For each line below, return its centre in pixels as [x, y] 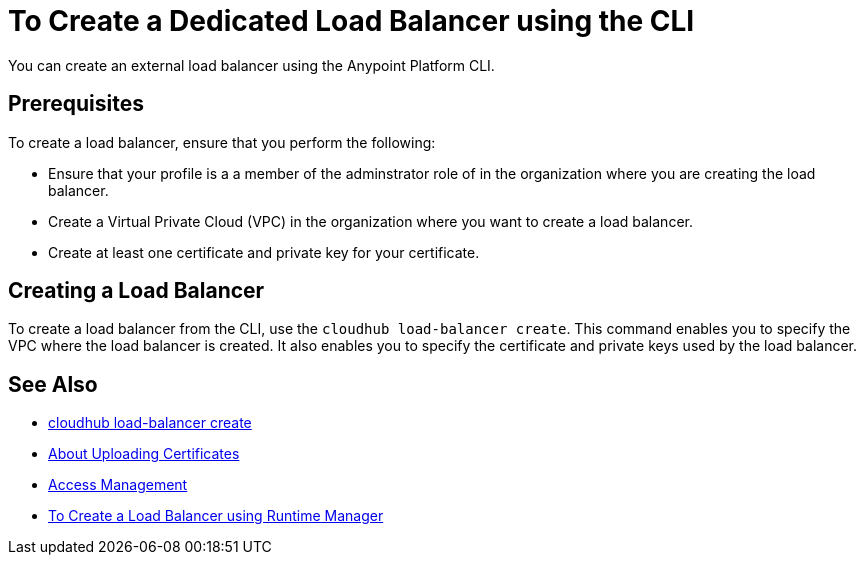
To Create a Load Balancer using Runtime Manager [216, 516]
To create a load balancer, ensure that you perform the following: [222, 142]
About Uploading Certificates [144, 454]
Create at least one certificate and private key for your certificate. [264, 252]
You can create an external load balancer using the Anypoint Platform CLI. [251, 65]
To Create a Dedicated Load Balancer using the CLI [351, 21]
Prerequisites [76, 104]
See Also [53, 384]
